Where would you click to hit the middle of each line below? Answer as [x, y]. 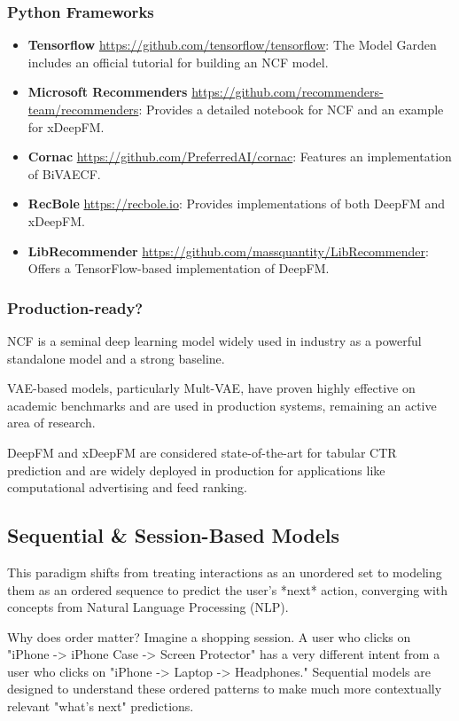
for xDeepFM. [66, 126]
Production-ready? [75, 307]
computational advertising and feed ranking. [127, 487]
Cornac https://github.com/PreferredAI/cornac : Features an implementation [240, 157]
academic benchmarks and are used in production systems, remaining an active [222, 405]
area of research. [51, 423]
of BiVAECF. [64, 173]
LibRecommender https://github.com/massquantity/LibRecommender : [228, 251]
